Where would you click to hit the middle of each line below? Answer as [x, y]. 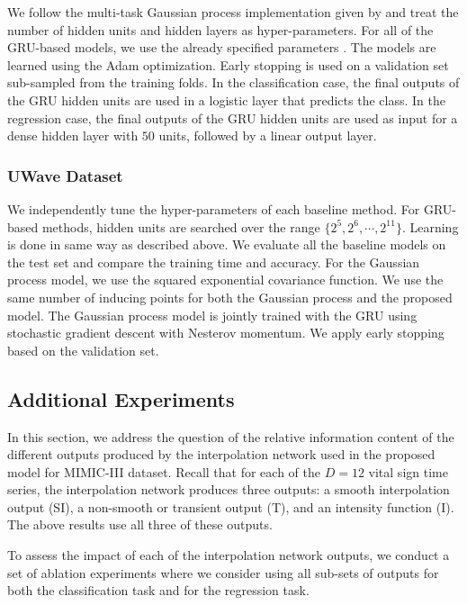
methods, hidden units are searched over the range [181, 226]
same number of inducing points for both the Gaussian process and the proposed [230, 297]
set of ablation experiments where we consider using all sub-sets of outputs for [223, 572]
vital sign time [408, 471]
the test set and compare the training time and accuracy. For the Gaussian [214, 262]
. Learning [430, 226]
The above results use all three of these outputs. [140, 524]
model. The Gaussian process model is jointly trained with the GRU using [212, 315]
